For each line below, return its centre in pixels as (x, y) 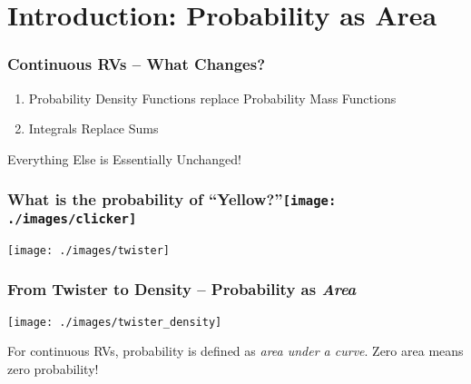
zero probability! (53, 368)
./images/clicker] (72, 218)
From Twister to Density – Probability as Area (182, 289)
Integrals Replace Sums (93, 128)
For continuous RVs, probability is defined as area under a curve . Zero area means (235, 351)
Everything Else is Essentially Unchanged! (125, 158)
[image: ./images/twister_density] (115, 322)
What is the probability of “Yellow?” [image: (172, 199)
